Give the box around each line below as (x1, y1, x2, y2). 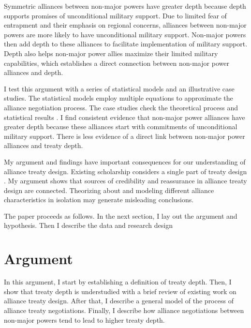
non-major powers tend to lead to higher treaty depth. (4, 314, 165, 325)
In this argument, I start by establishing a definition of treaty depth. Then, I (4, 277, 232, 287)
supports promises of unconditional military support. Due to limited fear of (4, 10, 227, 20)
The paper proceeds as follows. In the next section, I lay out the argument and (4, 210, 237, 221)
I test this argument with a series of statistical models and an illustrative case (4, 83, 235, 93)
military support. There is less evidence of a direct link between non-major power (4, 131, 245, 141)
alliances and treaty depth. (4, 140, 83, 150)
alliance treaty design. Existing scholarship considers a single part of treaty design (4, 166, 247, 176)
